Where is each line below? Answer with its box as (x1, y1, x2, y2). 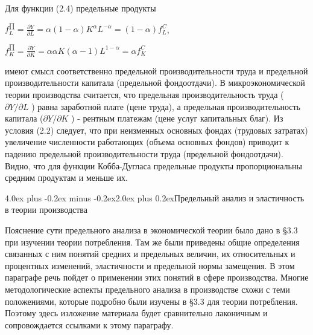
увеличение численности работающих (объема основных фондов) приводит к (5, 135, 289, 148)
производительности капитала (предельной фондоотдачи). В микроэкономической (5, 76, 305, 89)
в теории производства (5, 203, 87, 216)
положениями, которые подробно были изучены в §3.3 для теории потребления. (5, 294, 298, 307)
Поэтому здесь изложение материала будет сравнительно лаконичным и (5, 307, 268, 319)
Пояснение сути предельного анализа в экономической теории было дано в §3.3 (5, 223, 298, 236)
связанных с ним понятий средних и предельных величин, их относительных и (5, 247, 296, 260)
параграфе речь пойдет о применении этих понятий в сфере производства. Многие (5, 271, 309, 284)
